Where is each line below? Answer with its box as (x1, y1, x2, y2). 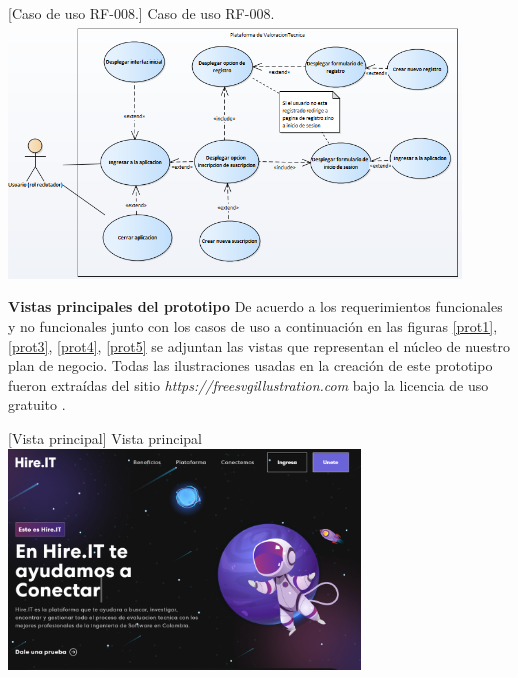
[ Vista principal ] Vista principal (8, 428, 202, 448)
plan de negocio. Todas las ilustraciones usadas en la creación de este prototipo (8, 355, 493, 376)
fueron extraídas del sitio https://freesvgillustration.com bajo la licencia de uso (8, 374, 489, 395)
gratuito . (8, 394, 66, 415)
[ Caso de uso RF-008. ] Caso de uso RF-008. (8, 3, 275, 23)
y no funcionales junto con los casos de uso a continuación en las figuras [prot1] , (8, 316, 498, 337)
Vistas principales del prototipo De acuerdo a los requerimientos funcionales (8, 296, 503, 317)
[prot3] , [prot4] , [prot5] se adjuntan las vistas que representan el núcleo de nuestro (8, 335, 511, 356)
